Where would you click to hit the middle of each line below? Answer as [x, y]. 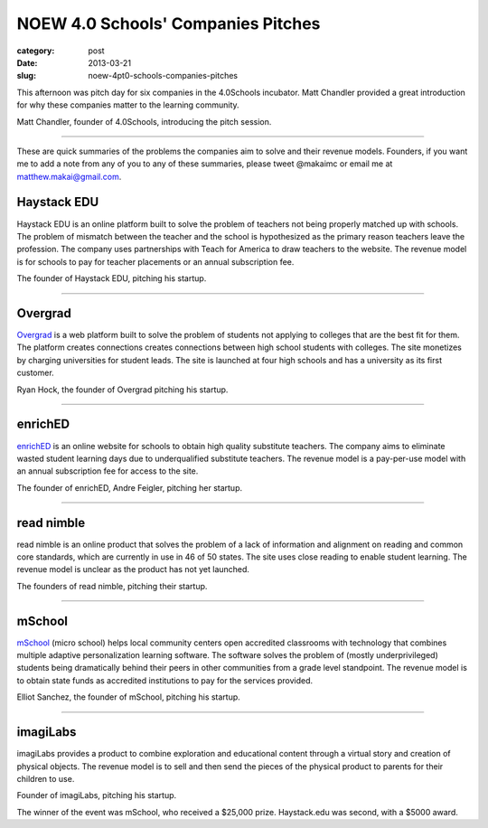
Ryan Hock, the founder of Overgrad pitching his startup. [122, 390]
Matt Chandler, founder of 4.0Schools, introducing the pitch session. [144, 121]
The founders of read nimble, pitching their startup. [112, 586]
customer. [35, 373]
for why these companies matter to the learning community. [128, 105]
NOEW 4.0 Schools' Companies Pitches [169, 24]
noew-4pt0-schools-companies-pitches [163, 76]
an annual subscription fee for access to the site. [108, 471]
